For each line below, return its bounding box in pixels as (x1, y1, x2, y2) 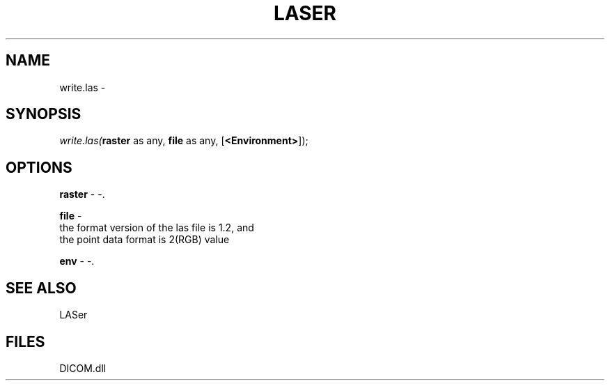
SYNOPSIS (6, 105, 81, 123)
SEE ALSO (6, 279, 77, 297)
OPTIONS (6, 158, 72, 176)
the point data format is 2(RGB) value (59, 233, 230, 246)
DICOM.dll (59, 362, 107, 374)
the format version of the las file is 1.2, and (59, 222, 254, 234)
